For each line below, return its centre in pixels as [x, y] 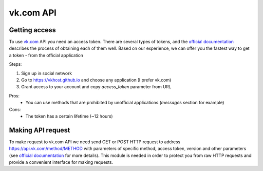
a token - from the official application [46, 55]
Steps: [15, 64]
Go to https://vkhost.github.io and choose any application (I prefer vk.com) [96, 80]
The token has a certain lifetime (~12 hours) [69, 116]
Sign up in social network [47, 73]
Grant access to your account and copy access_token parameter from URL [96, 87]
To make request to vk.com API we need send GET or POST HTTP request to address [95, 142]
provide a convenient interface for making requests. [61, 162]
